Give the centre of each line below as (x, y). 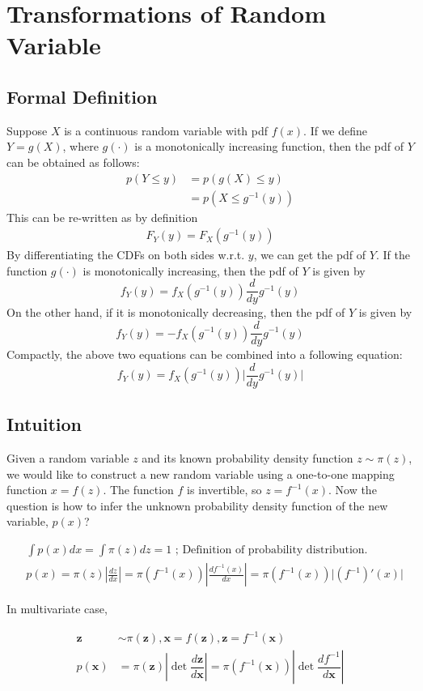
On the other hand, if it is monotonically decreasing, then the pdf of (176, 312)
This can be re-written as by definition (102, 217)
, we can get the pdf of (310, 255)
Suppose (27, 130)
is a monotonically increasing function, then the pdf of (269, 146)
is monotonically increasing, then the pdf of (190, 270)
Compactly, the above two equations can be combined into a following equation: (205, 354)
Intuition (44, 424)
